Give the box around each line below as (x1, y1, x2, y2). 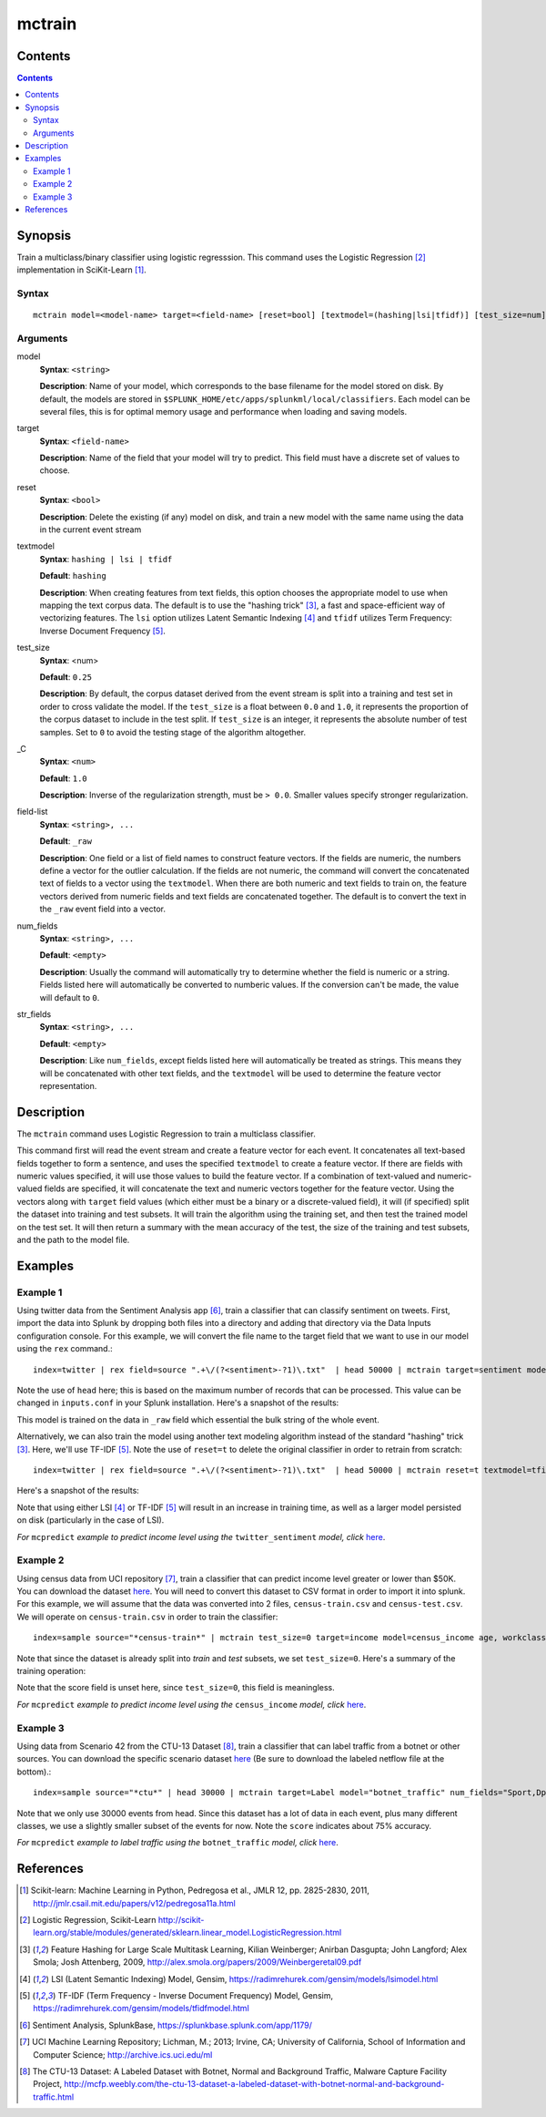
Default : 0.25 (39, 671, 93, 683)
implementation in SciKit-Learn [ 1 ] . (16, 264, 147, 275)
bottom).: (16, 1766, 52, 1777)
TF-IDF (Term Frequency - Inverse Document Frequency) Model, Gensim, (57, 1989, 334, 2000)
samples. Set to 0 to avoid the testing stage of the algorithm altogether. (39, 726, 307, 737)
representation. (39, 1080, 97, 1091)
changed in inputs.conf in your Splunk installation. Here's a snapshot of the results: (16, 1397, 339, 1408)
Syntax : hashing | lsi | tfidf (39, 553, 173, 564)
